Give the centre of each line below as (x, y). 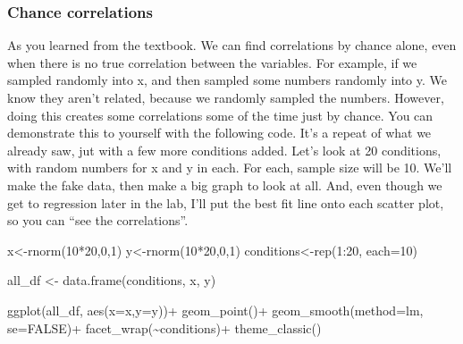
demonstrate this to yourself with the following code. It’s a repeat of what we (219, 133)
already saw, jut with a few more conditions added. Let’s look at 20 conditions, (224, 150)
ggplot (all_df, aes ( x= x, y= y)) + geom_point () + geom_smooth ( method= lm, (215, 310)
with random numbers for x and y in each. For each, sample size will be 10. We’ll (230, 168)
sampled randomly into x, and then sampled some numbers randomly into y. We (227, 80)
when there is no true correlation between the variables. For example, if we (212, 62)
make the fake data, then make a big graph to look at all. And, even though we (225, 185)
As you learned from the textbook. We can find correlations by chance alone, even (232, 45)
